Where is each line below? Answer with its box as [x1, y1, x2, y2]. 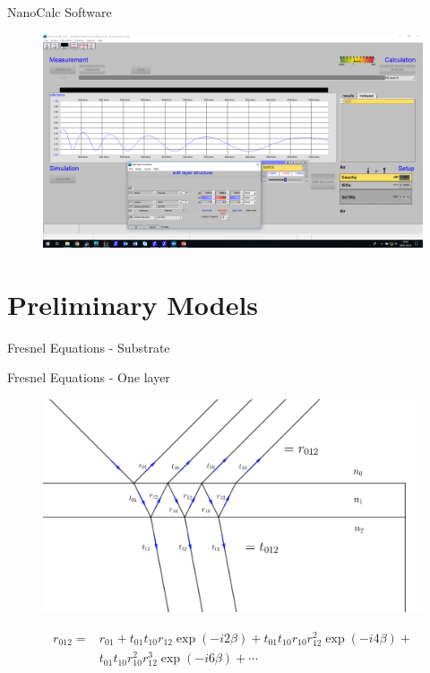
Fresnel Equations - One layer [7, 368, 170, 387]
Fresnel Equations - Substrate [7, 337, 170, 356]
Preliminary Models [7, 285, 259, 322]
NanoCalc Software [7, 3, 112, 21]
